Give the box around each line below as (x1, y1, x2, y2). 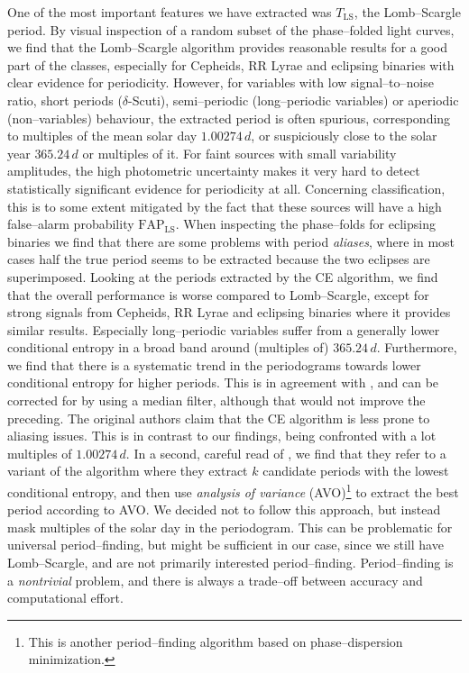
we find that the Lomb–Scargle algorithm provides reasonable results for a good (7, 38, 448, 57)
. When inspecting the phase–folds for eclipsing (175, 214, 436, 233)
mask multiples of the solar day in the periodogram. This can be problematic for (7, 517, 453, 536)
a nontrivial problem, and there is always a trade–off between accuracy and (7, 570, 423, 589)
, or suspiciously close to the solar (251, 126, 437, 145)
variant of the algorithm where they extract (7, 461, 248, 480)
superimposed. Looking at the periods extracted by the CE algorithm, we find (7, 267, 438, 286)
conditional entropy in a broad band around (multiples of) (7, 338, 329, 357)
